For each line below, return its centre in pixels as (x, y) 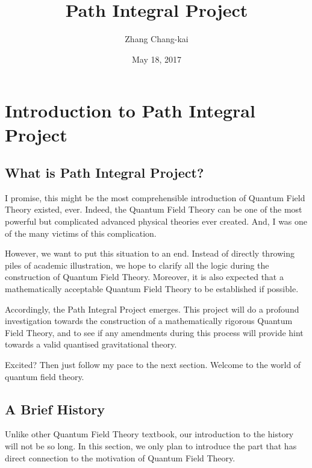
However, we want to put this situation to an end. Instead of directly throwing (150, 253)
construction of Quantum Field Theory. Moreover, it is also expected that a (144, 277)
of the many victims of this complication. (81, 233)
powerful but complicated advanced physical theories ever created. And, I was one (156, 221)
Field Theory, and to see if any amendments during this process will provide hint (154, 332)
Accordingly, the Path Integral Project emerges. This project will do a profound (152, 309)
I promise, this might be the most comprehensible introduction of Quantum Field (155, 197)
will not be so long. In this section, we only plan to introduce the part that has (151, 446)
